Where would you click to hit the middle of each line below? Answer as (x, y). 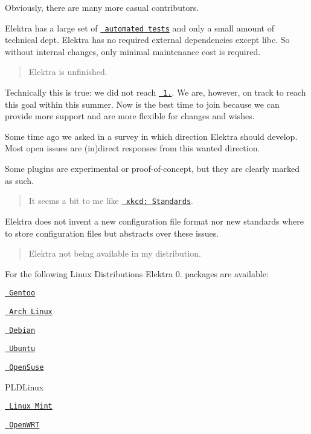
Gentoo (22, 293)
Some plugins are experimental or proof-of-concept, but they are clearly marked (152, 169)
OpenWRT (24, 425)
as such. (19, 180)
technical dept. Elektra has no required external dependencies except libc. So (147, 40)
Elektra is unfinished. (68, 72)
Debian (22, 330)
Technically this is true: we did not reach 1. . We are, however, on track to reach (155, 92)
